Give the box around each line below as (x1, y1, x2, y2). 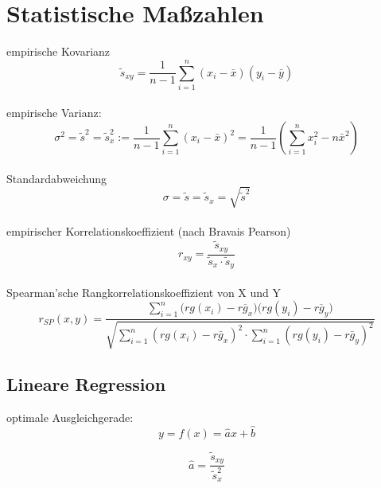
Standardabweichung (6, 170, 107, 186)
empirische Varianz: (6, 104, 102, 121)
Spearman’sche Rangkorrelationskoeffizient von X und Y (6, 283, 282, 300)
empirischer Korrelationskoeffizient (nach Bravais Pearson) (6, 223, 291, 240)
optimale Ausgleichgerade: (6, 408, 134, 425)
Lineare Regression (6, 371, 166, 396)
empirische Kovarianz (6, 43, 111, 60)
